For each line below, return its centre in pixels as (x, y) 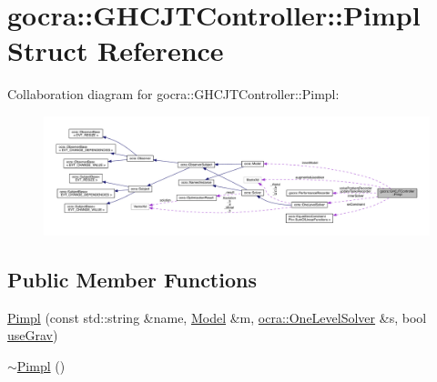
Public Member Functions (132, 279)
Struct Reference (116, 50)
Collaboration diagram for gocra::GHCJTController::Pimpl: (173, 94)
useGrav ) (33, 335)
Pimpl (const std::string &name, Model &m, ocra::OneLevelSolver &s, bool (217, 317)
